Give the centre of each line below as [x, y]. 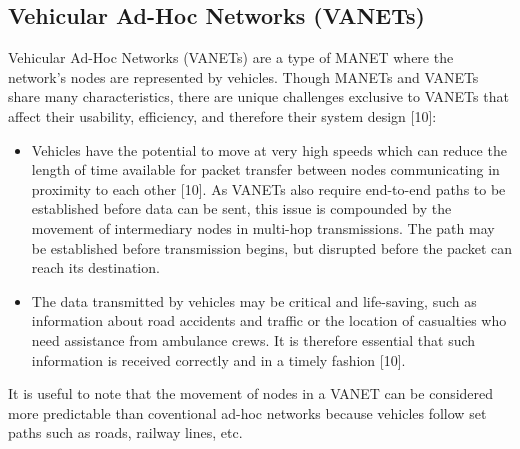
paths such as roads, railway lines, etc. [125, 432]
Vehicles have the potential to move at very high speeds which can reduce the [269, 149]
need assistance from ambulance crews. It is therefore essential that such [253, 339]
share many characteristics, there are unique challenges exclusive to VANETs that [258, 96]
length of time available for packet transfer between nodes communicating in [265, 169]
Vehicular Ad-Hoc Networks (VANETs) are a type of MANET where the [231, 57]
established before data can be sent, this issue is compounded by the [241, 208]
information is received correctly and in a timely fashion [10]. [218, 359]
